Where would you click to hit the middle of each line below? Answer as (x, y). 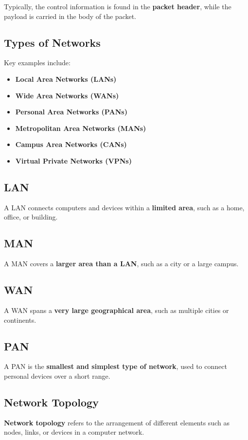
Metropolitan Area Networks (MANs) (81, 128)
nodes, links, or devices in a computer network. (74, 432)
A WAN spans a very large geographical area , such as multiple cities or (116, 310)
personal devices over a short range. (57, 376)
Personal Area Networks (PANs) (71, 112)
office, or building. (31, 217)
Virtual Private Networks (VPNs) (73, 160)
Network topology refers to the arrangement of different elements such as (117, 422)
